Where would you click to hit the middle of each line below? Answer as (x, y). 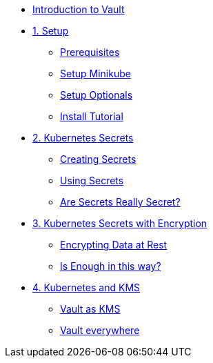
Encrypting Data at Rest (114, 245)
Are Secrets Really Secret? (120, 202)
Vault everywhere (100, 330)
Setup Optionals (97, 95)
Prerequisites (90, 52)
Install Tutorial (92, 116)
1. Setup (51, 31)
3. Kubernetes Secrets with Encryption (120, 223)
